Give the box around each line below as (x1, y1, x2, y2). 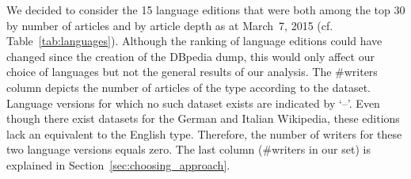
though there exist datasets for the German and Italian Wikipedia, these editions (6, 110, 400, 127)
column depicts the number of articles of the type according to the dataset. (6, 78, 371, 95)
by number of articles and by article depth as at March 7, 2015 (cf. (6, 17, 333, 33)
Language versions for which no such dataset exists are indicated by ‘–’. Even (6, 94, 380, 111)
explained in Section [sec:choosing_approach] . (6, 156, 230, 173)
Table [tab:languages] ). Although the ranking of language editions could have (6, 32, 382, 49)
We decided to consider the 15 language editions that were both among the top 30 (6, 2, 405, 17)
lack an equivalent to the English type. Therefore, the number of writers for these (6, 125, 402, 142)
